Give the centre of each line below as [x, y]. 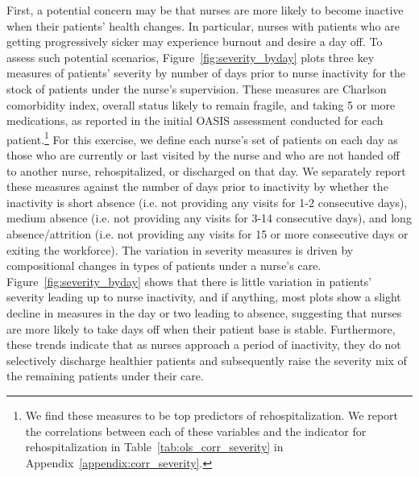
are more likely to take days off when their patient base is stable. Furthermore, [201, 328]
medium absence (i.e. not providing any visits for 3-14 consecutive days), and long [209, 218]
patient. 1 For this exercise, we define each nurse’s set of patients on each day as [202, 138]
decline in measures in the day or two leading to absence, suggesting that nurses [204, 312]
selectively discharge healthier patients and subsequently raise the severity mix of [207, 360]
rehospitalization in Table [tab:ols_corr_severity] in [154, 447]
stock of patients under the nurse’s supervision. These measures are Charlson [197, 88]
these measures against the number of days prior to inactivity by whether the [197, 187]
